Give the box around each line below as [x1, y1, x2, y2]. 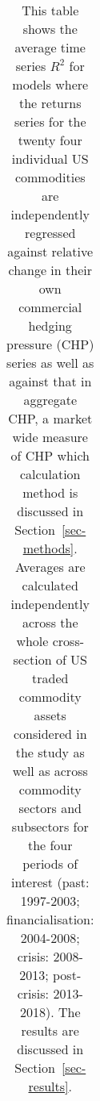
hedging [28, 316, 72, 335]
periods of [22, 854, 78, 873]
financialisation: [6, 910, 94, 928]
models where [12, 75, 89, 94]
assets [34, 706, 66, 724]
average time [14, 38, 86, 56]
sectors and [18, 799, 82, 817]
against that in [9, 372, 92, 390]
